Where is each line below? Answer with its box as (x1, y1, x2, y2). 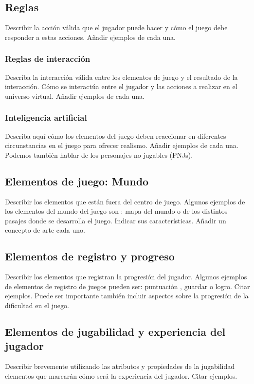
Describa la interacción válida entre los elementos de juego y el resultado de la (5, 72, 238, 82)
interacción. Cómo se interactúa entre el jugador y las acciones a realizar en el (5, 81, 237, 91)
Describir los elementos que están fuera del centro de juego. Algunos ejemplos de (5, 196, 245, 206)
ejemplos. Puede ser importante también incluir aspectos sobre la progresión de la (5, 291, 249, 301)
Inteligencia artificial (5, 111, 87, 124)
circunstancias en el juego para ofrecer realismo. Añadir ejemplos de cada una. (5, 140, 238, 150)
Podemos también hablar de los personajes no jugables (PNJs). (5, 149, 193, 160)
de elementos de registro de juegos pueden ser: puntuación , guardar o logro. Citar (5, 281, 250, 291)
